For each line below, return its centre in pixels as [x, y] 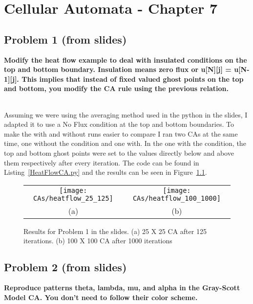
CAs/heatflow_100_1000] [177, 198]
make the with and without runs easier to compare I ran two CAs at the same [121, 133]
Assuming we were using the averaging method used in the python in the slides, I [126, 114]
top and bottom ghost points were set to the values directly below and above [119, 152]
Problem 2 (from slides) [65, 267]
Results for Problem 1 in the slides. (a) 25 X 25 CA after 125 [115, 231]
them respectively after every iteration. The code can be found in [102, 162]
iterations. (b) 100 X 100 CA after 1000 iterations [98, 241]
